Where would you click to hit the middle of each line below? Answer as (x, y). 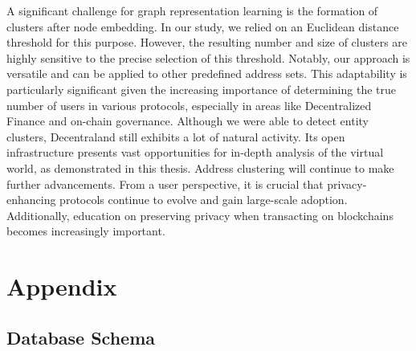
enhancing (31, 200)
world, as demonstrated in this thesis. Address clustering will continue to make (200, 167)
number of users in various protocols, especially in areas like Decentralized (189, 105)
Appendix (62, 286)
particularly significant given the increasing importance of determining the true (201, 89)
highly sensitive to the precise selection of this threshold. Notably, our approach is (208, 57)
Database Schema (81, 337)
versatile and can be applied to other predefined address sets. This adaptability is (207, 73)
